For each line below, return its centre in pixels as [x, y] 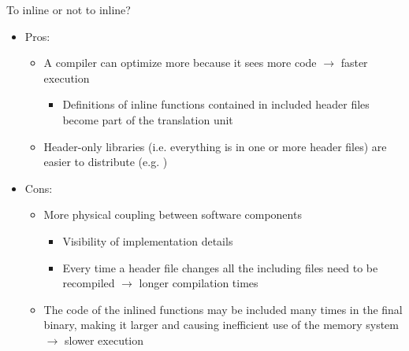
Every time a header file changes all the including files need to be [220, 267]
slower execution [104, 340]
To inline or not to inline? [69, 9]
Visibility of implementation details [148, 240]
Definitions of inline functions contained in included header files [216, 104]
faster [354, 63]
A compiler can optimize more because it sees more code [180, 63]
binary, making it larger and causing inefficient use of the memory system [221, 325]
